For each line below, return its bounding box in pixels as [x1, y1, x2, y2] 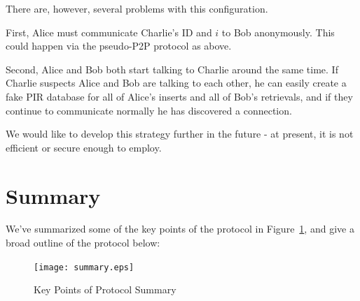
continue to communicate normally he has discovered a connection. [6, 103, 292, 117]
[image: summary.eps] [34, 262, 134, 272]
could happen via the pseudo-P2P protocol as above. [6, 38, 232, 53]
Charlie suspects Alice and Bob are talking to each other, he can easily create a [6, 75, 347, 90]
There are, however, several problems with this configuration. [6, 1, 268, 15]
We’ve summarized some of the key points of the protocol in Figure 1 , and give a [6, 221, 354, 236]
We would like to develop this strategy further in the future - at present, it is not [6, 126, 354, 141]
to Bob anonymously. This [221, 24, 335, 39]
